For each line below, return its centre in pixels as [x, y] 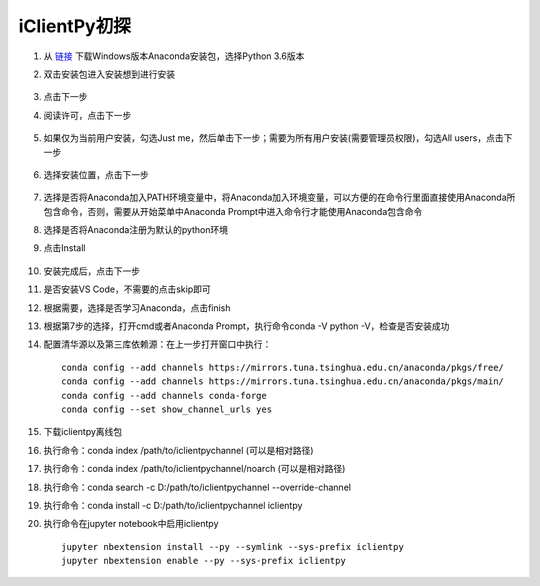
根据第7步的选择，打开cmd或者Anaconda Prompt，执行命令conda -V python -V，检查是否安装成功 [246, 326]
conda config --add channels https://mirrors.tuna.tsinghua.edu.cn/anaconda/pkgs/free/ [283, 367]
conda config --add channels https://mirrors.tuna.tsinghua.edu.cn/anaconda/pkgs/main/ [283, 381]
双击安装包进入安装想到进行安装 [109, 74]
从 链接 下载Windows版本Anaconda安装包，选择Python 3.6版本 [174, 56]
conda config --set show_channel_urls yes [167, 409]
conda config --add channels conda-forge [164, 395]
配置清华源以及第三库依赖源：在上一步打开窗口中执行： [157, 344]
